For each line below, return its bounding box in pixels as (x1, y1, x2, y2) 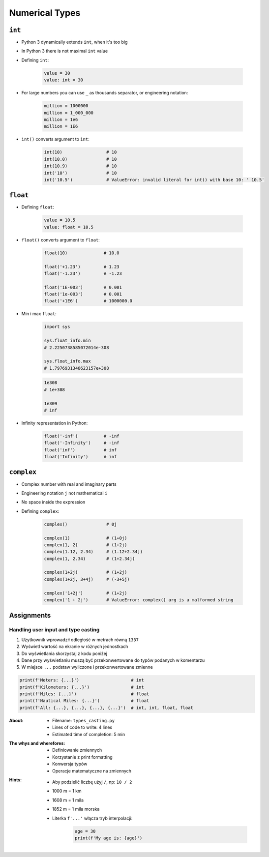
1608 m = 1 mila (52, 797, 84, 803)
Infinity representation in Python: (21, 420, 88, 426)
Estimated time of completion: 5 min (52, 731, 125, 737)
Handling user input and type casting (9, 626, 100, 633)
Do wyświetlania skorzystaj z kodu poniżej (21, 650, 108, 656)
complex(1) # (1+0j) (44, 535, 127, 541)
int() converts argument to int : (21, 136, 90, 142)
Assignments (9, 611, 51, 620)
